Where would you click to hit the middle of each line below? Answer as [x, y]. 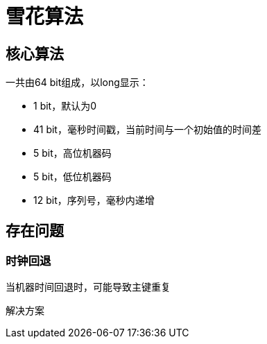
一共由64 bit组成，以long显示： [77, 83]
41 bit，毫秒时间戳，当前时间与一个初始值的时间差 [147, 130]
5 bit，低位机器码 [72, 177]
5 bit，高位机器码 [72, 153]
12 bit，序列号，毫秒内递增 [94, 200]
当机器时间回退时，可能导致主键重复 [88, 287]
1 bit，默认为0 [65, 106]
